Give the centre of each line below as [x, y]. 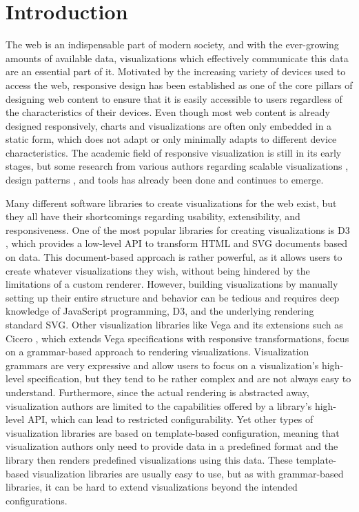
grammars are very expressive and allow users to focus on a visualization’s [162, 365]
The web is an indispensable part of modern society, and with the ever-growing [172, 45]
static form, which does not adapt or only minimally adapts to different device [171, 139]
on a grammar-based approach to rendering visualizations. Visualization [157, 352]
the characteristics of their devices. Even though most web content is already [168, 112]
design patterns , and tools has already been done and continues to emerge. [165, 180]
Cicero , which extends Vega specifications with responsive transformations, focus [177, 338]
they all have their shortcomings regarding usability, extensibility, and [153, 216]
